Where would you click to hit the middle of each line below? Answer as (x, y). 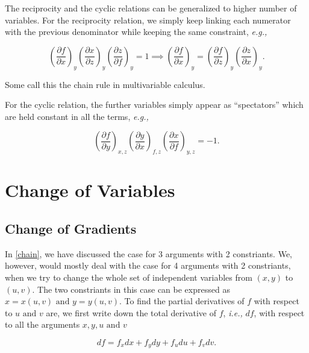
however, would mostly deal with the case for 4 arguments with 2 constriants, (148, 265)
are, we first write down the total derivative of (131, 312)
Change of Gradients (71, 228)
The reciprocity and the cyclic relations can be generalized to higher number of (151, 8)
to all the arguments (42, 324)
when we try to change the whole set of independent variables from (129, 277)
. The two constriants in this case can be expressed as (131, 289)
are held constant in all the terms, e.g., (77, 116)
